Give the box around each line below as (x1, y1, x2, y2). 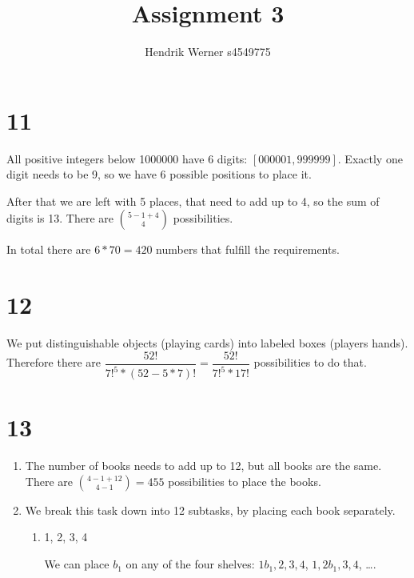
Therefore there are (6, 354, 101, 371)
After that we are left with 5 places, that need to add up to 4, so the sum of (6, 192, 380, 209)
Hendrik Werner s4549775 (145, 43, 271, 60)
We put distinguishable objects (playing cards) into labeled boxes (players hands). (6, 335, 408, 351)
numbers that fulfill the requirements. (156, 241, 340, 258)
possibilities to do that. (253, 354, 367, 371)
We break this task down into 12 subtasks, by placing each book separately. (25, 501, 396, 518)
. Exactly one (337, 150, 403, 167)
